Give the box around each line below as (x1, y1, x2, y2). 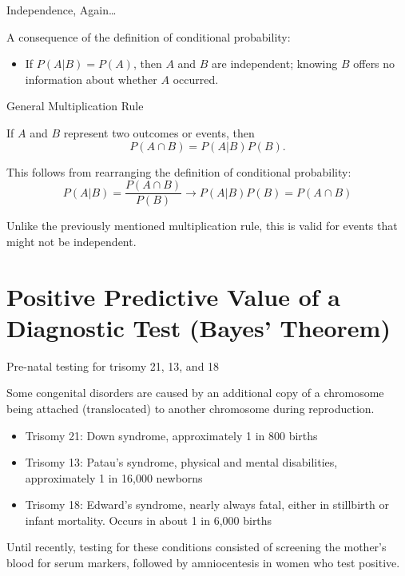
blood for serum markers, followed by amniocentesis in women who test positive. (6, 554, 400, 571)
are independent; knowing (212, 55, 338, 72)
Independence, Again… (6, 2, 117, 18)
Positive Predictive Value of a (6, 280, 340, 312)
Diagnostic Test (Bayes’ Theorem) (6, 311, 391, 344)
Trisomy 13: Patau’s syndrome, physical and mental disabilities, (25, 454, 338, 471)
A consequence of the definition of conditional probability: (6, 28, 291, 45)
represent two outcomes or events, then (63, 124, 255, 141)
